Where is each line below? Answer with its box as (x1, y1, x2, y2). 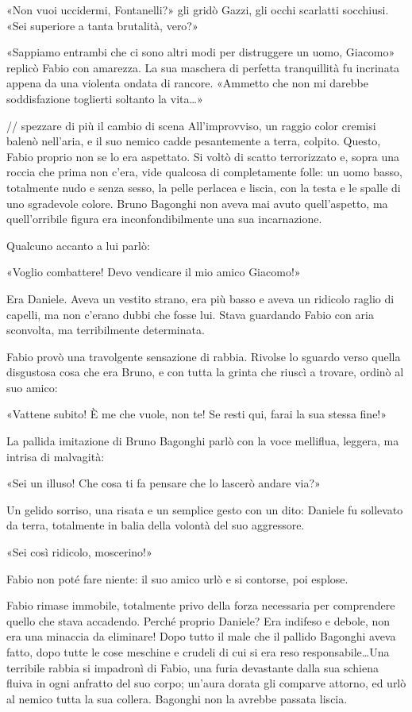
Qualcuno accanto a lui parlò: (6, 237, 150, 253)
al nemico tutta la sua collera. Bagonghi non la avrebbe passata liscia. (6, 690, 348, 706)
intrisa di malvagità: (6, 448, 105, 464)
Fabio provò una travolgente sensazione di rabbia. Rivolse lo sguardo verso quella (6, 348, 401, 364)
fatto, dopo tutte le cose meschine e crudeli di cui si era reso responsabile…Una (6, 644, 390, 660)
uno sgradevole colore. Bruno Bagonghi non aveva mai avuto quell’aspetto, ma (6, 194, 388, 211)
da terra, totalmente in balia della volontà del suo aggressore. (6, 517, 305, 533)
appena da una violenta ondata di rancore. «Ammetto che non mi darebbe (6, 75, 368, 91)
